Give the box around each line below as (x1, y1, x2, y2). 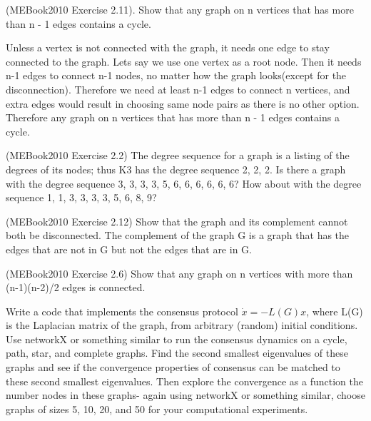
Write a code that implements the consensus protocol (6, 303, 238, 318)
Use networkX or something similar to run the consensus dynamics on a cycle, (6, 331, 347, 346)
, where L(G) (306, 303, 363, 318)
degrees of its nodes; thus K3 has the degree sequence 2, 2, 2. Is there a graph (6, 161, 346, 176)
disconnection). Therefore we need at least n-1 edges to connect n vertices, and (6, 81, 350, 96)
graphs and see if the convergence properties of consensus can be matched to (6, 360, 340, 375)
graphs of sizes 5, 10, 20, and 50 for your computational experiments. (6, 401, 308, 416)
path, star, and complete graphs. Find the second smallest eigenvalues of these (6, 345, 348, 360)
